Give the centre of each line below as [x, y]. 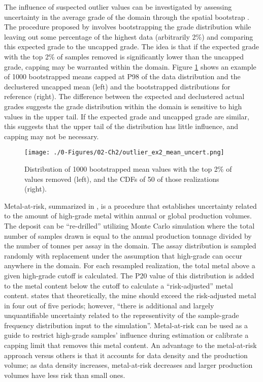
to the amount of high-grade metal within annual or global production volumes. [128, 216]
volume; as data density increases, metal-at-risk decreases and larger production [128, 365]
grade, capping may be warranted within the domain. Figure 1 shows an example [130, 66]
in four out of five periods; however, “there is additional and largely [109, 305]
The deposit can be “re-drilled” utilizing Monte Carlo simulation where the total [129, 225]
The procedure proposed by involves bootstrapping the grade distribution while [128, 27]
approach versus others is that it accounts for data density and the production [126, 355]
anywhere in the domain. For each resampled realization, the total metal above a [130, 265]
